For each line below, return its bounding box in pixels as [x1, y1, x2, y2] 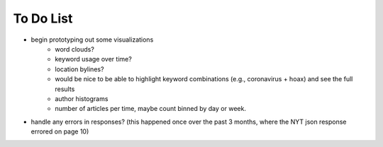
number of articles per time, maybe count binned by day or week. [55, 105, 246, 113]
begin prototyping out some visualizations [30, 35, 154, 44]
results [55, 85, 75, 93]
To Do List [13, 11, 73, 26]
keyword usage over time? [55, 55, 133, 64]
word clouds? [55, 45, 95, 53]
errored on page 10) [30, 127, 89, 136]
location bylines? [55, 64, 104, 73]
